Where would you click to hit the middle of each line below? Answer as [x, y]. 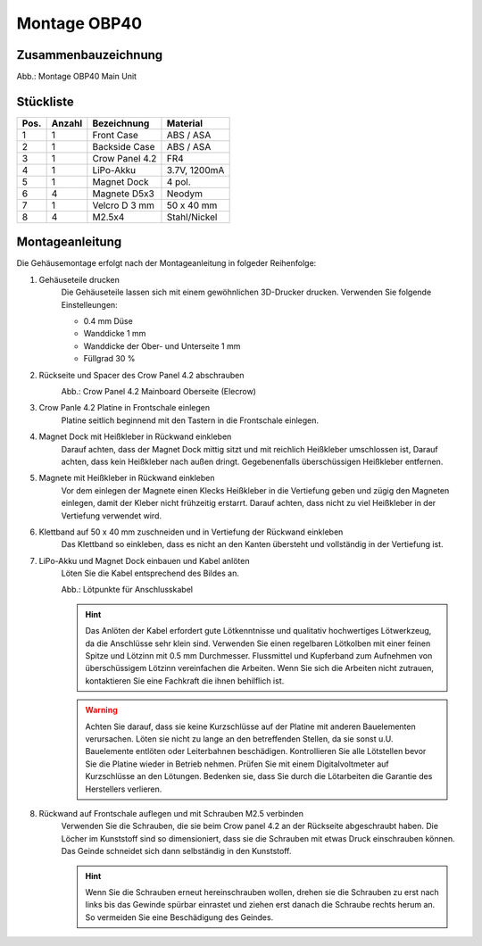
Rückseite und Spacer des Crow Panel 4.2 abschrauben [141, 375]
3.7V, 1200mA [195, 170]
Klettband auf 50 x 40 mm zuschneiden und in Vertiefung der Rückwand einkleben [191, 532]
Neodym [184, 194]
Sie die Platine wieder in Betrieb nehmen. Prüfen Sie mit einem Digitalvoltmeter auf [237, 764]
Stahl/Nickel [192, 217]
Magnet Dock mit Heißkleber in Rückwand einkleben [135, 436]
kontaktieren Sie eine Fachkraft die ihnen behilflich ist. [185, 680]
